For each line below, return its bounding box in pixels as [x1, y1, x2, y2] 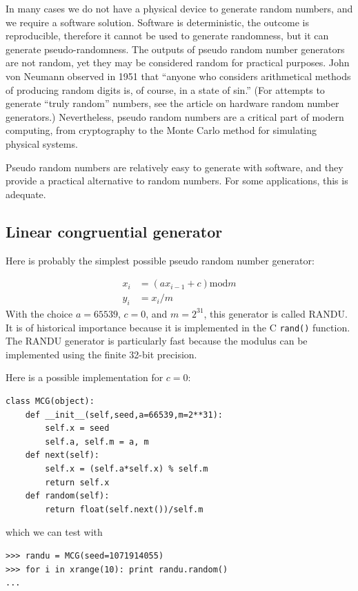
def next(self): [25, 450, 100, 461]
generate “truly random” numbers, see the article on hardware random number [6, 96, 339, 110]
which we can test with [6, 525, 103, 539]
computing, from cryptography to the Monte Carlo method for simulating [6, 123, 317, 137]
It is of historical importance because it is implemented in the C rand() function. [6, 320, 350, 334]
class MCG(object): [6, 396, 95, 406]
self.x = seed [45, 423, 110, 434]
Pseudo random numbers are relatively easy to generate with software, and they [6, 159, 344, 174]
